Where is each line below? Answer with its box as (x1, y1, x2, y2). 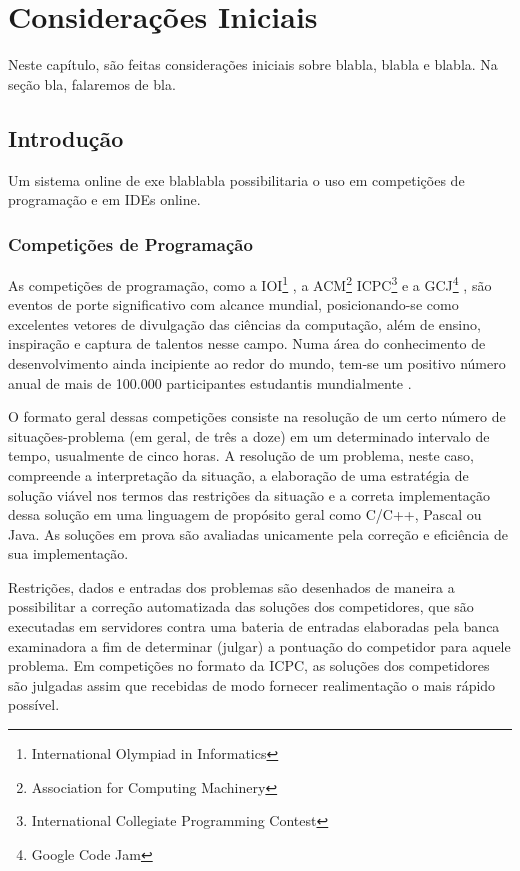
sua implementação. (8, 543, 129, 564)
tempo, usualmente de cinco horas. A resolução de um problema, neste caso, (8, 445, 474, 466)
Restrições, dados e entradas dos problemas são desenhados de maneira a (8, 576, 455, 597)
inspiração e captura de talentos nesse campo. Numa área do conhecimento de (8, 333, 486, 354)
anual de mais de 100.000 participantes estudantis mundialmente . (8, 372, 412, 393)
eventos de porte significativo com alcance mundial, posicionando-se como (8, 294, 459, 315)
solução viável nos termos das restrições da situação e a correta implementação (8, 484, 491, 505)
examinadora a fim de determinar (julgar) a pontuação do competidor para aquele (8, 635, 511, 656)
